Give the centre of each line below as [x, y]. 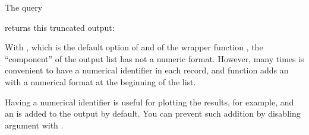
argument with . [34, 125]
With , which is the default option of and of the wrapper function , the [134, 47]
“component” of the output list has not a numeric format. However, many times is [154, 58]
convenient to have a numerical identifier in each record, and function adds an [147, 70]
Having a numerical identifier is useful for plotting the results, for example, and [149, 102]
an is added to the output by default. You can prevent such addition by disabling [153, 113]
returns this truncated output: [60, 27]
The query [24, 7]
